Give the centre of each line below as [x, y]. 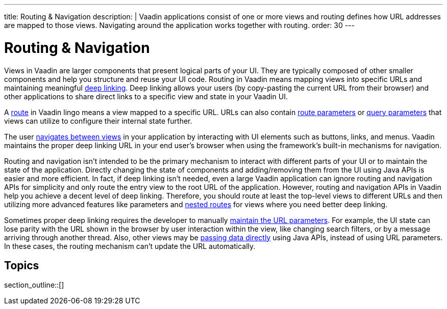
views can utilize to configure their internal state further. [98, 121]
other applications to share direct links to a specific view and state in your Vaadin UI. [146, 96]
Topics [22, 265]
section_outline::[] [34, 285]
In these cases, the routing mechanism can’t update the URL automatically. [130, 246]
